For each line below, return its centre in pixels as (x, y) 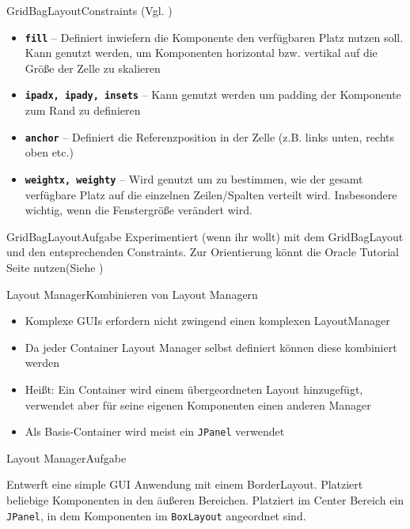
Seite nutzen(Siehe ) (55, 267)
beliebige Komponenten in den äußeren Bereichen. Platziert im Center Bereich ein (205, 499)
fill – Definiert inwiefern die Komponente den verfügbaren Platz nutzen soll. (214, 37)
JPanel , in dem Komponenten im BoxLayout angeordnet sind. (156, 515)
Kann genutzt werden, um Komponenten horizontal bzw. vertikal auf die (201, 53)
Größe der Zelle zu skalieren (93, 68)
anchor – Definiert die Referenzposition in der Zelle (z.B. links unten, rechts (210, 136)
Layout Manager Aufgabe (66, 457)
